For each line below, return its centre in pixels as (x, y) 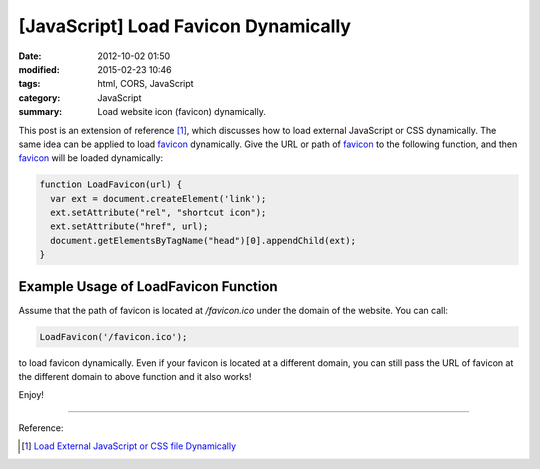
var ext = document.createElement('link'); (158, 198)
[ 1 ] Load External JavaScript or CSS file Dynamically (129, 446)
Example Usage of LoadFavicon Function (148, 286)
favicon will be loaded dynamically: (91, 158)
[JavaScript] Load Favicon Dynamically (185, 26)
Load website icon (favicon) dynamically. (182, 112)
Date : (30, 56)
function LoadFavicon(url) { (111, 184)
